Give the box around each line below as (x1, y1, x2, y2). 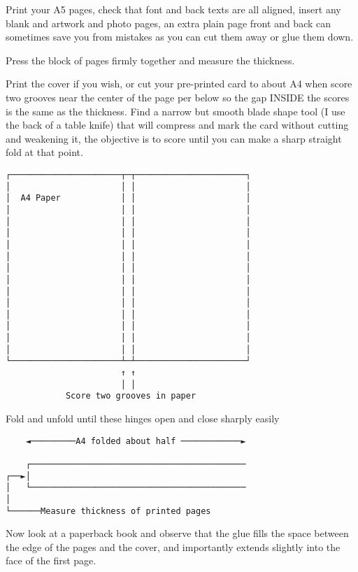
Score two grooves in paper (65, 391, 196, 401)
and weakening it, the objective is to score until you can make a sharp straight (6, 131, 342, 145)
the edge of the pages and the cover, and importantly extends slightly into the (6, 539, 341, 554)
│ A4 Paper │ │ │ (6, 193, 251, 203)
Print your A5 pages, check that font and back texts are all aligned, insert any (6, 2, 341, 16)
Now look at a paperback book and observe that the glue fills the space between (6, 526, 349, 541)
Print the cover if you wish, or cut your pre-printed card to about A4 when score (6, 76, 352, 91)
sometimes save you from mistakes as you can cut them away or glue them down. (6, 29, 354, 44)
